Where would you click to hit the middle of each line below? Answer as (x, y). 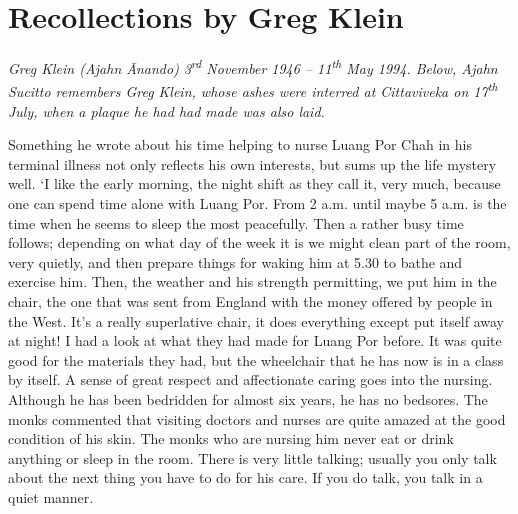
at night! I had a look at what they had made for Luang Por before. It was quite (255, 340)
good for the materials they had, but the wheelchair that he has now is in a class (256, 359)
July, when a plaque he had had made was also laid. (166, 110)
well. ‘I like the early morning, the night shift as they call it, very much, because (254, 183)
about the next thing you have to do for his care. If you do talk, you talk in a (245, 477)
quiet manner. (51, 496)
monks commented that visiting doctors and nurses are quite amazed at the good (257, 418)
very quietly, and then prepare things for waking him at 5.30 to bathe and (235, 261)
